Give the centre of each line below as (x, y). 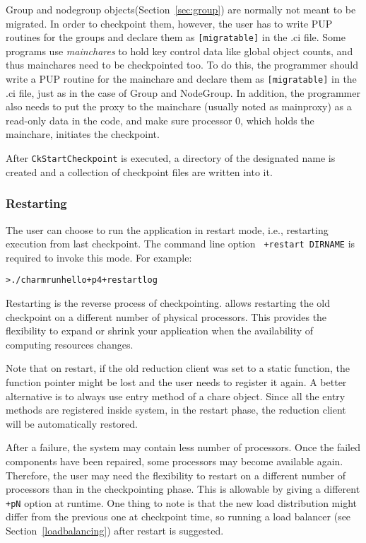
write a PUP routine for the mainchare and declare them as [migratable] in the (181, 79)
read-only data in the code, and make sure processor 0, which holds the (160, 120)
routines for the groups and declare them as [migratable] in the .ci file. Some (176, 37)
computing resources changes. (70, 344)
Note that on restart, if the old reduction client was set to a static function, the (178, 368)
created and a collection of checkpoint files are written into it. (139, 171)
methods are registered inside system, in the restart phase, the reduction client (176, 410)
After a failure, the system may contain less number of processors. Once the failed (183, 447)
